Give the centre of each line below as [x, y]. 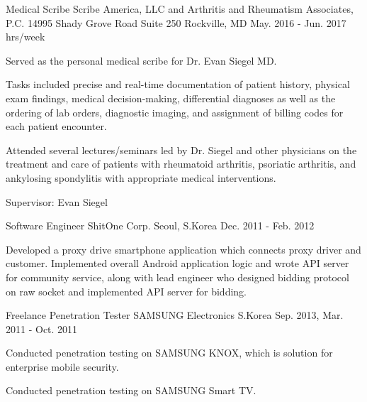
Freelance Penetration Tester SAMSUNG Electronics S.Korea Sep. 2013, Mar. [175, 315]
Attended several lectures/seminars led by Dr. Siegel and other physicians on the [181, 150]
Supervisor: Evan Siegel [57, 201]
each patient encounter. [56, 126]
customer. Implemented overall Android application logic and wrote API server [177, 263]
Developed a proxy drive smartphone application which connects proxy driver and [183, 249]
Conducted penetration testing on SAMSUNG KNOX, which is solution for [169, 353]
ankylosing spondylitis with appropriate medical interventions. [141, 177]
